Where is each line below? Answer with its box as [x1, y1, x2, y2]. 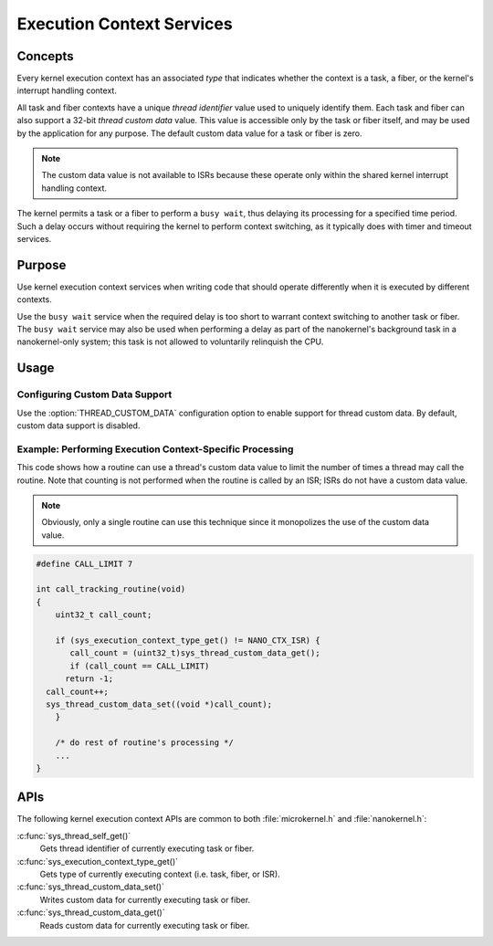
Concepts [16, 48, 74, 64]
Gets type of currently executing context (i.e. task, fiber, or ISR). [39, 868, 280, 879]
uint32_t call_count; [55, 610, 152, 620]
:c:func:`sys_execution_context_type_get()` [16, 856, 178, 867]
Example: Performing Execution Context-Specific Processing [16, 443, 294, 456]
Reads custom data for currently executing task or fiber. [39, 920, 250, 930]
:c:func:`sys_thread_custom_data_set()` [16, 881, 164, 892]
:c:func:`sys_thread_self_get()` [16, 830, 131, 841]
